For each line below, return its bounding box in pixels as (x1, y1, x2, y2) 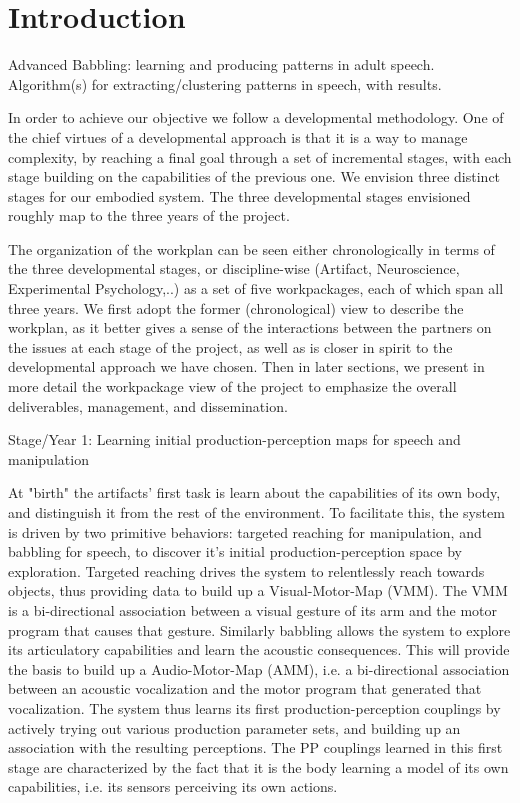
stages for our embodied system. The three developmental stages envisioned (8, 185, 471, 206)
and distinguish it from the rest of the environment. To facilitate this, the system (8, 502, 505, 522)
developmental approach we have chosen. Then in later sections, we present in (8, 356, 485, 377)
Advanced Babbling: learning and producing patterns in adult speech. (8, 54, 435, 75)
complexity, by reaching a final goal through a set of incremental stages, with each (8, 146, 512, 167)
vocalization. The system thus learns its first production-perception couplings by (8, 697, 501, 718)
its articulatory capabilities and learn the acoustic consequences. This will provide (8, 639, 510, 660)
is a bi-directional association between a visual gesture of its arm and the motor (8, 599, 498, 620)
